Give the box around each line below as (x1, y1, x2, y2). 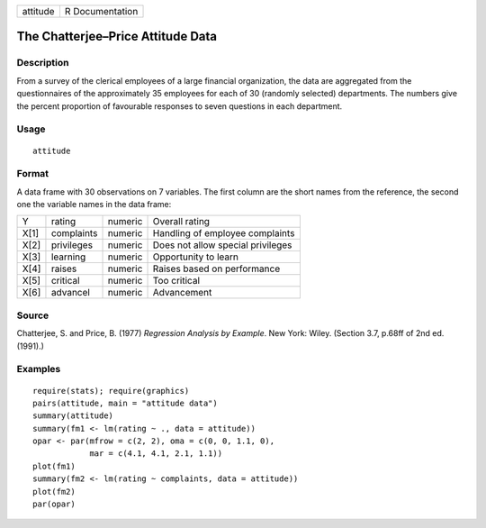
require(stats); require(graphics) (32, 386, 190, 396)
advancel (50, 287, 90, 299)
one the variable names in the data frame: (16, 199, 172, 210)
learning (50, 250, 86, 263)
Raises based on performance (152, 262, 281, 275)
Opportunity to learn (152, 250, 238, 263)
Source (16, 309, 49, 322)
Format (16, 168, 49, 180)
